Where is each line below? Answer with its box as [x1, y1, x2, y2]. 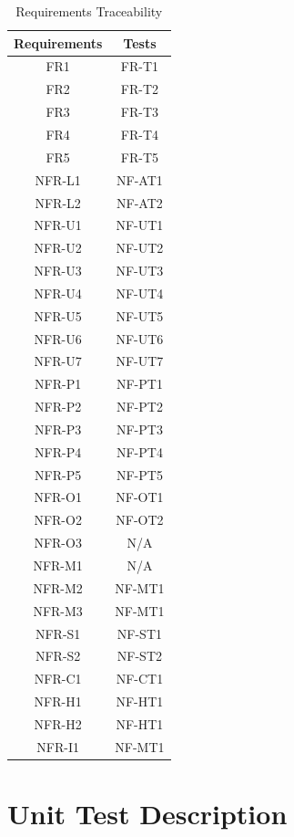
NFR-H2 [34, 714, 82, 733]
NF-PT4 [116, 442, 163, 461]
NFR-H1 [34, 692, 82, 711]
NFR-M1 [33, 556, 83, 574]
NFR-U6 [34, 329, 82, 348]
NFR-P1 [35, 374, 82, 393]
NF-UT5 [116, 306, 164, 325]
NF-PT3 [116, 419, 163, 438]
